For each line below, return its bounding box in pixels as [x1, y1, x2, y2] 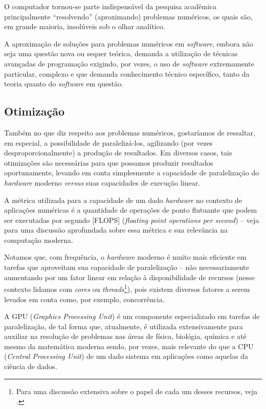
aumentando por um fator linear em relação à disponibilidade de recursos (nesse [4, 271, 255, 282]
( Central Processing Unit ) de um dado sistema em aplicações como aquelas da [4, 351, 249, 361]
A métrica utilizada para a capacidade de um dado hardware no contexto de [4, 194, 242, 205]
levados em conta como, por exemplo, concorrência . [4, 293, 165, 304]
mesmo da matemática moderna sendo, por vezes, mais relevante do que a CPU [4, 340, 254, 351]
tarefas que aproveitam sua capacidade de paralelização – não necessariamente [4, 262, 249, 272]
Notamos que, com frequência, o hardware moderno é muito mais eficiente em [4, 252, 247, 262]
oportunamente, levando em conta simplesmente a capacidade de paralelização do [4, 167, 259, 178]
